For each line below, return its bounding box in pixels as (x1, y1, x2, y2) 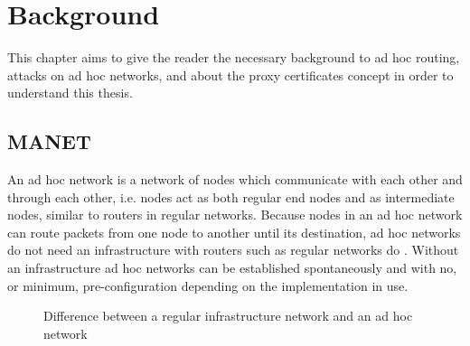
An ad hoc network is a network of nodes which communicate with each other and (7, 170, 463, 189)
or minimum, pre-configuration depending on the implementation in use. (7, 276, 409, 295)
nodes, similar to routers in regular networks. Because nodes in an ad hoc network (7, 205, 463, 224)
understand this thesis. (7, 83, 133, 102)
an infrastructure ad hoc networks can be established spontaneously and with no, (7, 258, 457, 277)
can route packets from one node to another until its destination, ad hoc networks (7, 222, 461, 241)
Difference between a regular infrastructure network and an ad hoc (43, 306, 413, 325)
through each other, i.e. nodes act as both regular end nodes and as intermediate (7, 187, 455, 206)
